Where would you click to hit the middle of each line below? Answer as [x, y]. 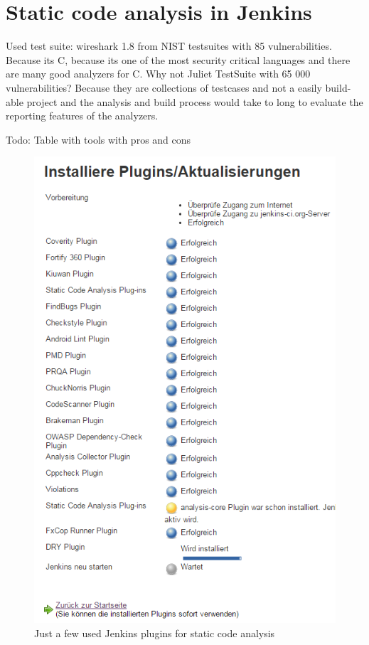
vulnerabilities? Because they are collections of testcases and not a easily [164, 87]
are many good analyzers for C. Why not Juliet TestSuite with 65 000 [158, 74]
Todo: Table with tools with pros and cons [98, 139]
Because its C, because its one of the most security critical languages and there [178, 59]
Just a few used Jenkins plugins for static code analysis [155, 633]
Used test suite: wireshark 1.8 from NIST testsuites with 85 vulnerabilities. [169, 46]
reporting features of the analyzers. [82, 116]
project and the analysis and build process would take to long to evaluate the [195, 101]
